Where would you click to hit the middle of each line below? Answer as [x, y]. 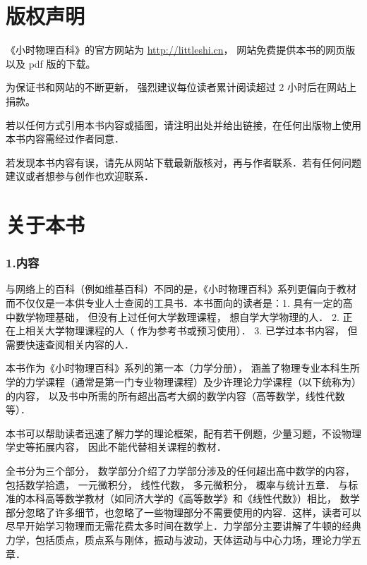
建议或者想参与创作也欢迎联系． [80, 176]
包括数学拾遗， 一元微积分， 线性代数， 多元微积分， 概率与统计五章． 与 [177, 484]
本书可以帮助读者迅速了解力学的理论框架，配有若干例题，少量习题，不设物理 [183, 433]
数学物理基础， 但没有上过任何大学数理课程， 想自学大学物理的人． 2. [177, 316]
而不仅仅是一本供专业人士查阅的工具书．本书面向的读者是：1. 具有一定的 [174, 303]
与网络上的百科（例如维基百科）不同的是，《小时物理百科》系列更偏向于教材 [181, 289]
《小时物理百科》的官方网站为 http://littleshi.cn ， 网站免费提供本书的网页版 [181, 50]
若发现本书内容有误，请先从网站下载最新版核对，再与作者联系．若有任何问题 [183, 162]
